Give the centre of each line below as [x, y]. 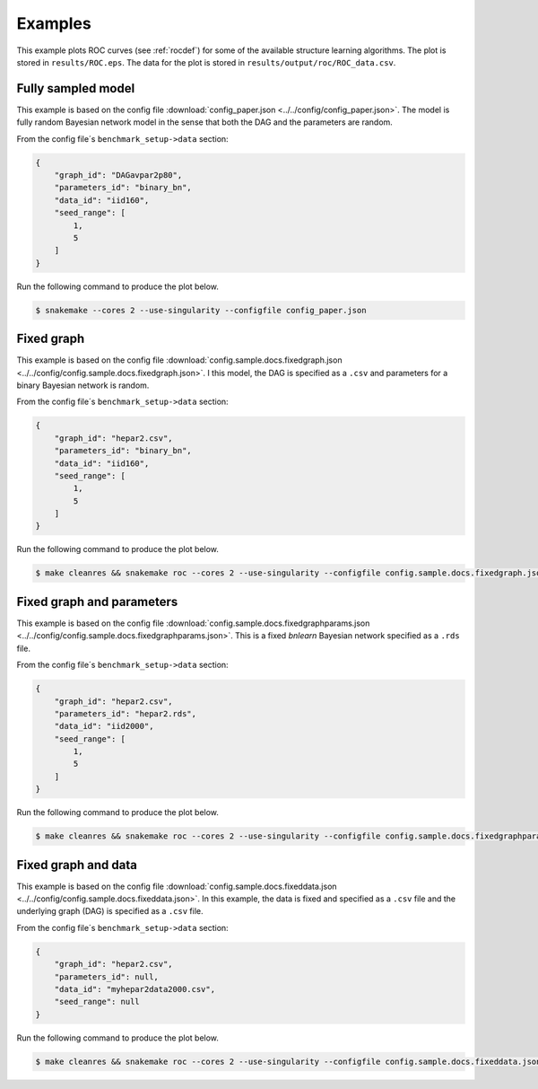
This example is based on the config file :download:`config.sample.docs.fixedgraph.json [179, 360]
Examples [54, 23]
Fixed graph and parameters [97, 602]
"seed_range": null [97, 1002]
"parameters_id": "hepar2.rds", [126, 713]
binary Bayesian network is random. [83, 385]
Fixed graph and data [77, 865]
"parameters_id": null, [106, 977]
